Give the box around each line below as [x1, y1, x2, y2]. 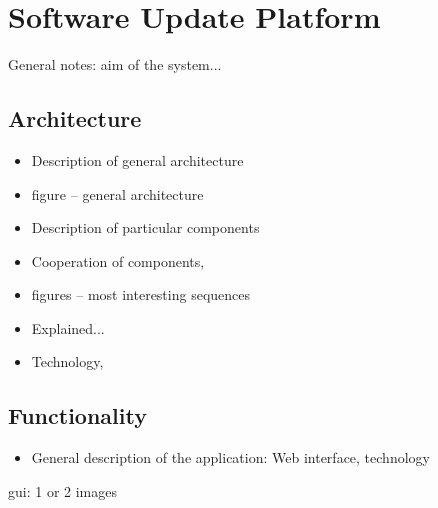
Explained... [31, 317, 105, 338]
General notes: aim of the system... [8, 54, 222, 75]
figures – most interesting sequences [31, 284, 250, 305]
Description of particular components [31, 217, 260, 238]
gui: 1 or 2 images [8, 480, 117, 501]
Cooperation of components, [31, 250, 205, 271]
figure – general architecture [31, 183, 204, 204]
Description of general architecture [31, 149, 244, 170]
